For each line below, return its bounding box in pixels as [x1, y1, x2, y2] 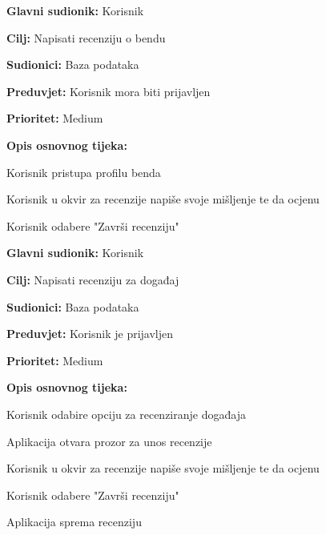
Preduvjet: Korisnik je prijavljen [6, 325, 174, 342]
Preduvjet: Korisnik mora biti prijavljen [6, 82, 211, 99]
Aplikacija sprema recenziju [6, 513, 142, 530]
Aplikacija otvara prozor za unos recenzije [6, 432, 212, 449]
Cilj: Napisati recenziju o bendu [6, 29, 166, 46]
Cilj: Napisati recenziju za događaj [6, 271, 179, 288]
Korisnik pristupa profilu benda [6, 163, 161, 180]
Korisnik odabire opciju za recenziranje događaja [6, 405, 246, 422]
